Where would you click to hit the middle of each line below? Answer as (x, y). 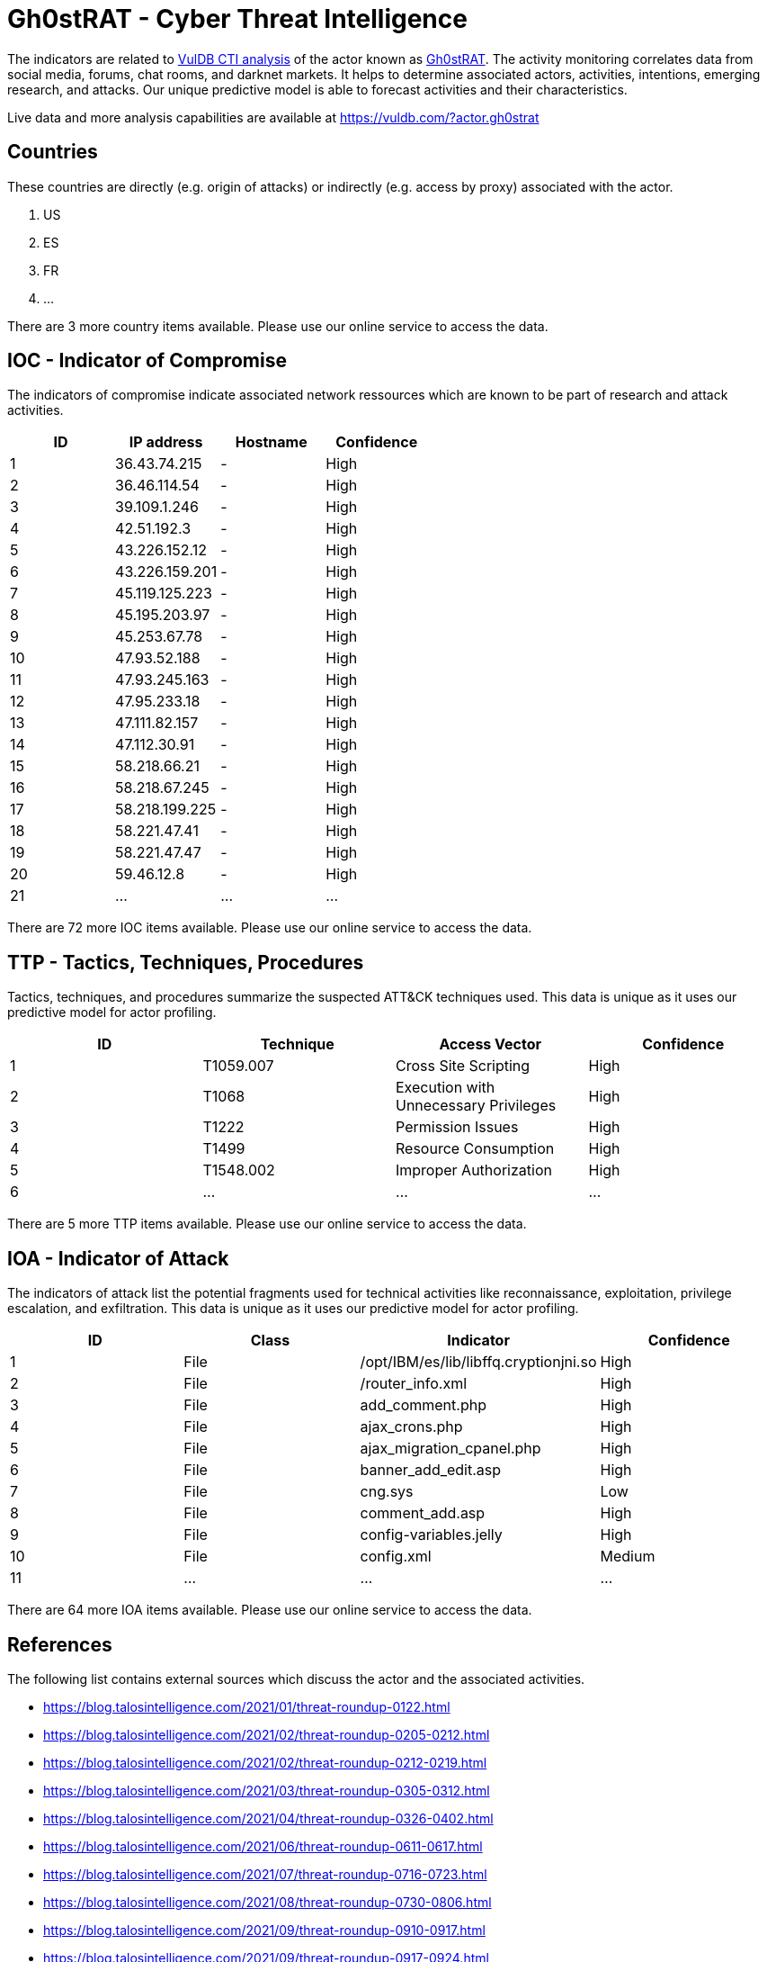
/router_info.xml (414, 1384)
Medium (628, 1557)
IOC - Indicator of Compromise (147, 361)
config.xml (396, 1557)
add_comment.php (423, 1405)
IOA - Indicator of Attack (118, 1258)
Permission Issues (457, 1127)
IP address (166, 442)
